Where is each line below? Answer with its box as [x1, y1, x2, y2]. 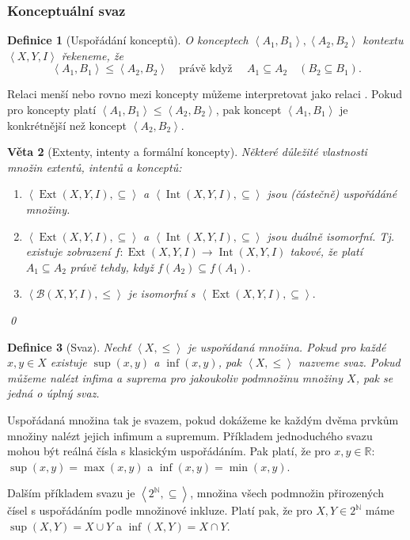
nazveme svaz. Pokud [298, 354, 401, 371]
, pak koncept [215, 101, 282, 117]
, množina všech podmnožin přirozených [190, 485, 384, 501]
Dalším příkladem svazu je [7, 485, 135, 501]
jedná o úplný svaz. [7, 385, 100, 401]
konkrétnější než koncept [7, 116, 127, 133]
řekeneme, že [61, 47, 123, 63]
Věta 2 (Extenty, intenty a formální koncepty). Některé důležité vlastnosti [7, 143, 367, 160]
